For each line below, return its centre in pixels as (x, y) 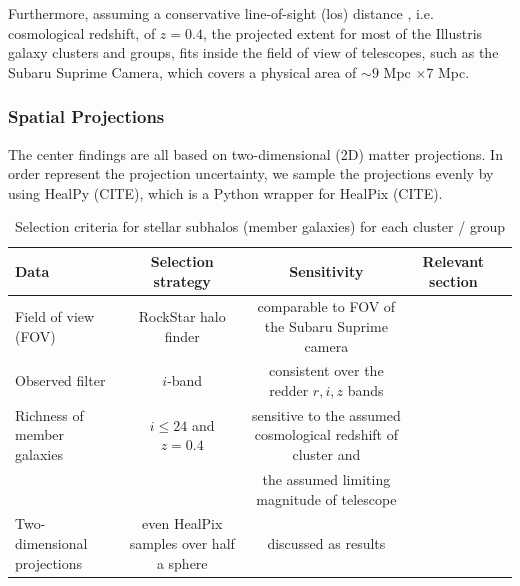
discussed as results (326, 542)
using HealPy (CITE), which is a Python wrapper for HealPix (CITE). (225, 192)
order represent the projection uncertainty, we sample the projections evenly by (251, 173)
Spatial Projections (86, 116)
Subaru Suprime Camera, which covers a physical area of (182, 71)
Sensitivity (326, 270)
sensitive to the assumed (326, 414)
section (453, 280)
